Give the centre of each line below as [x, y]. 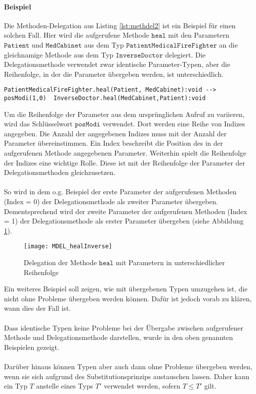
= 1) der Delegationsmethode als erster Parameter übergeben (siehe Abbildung [124, 221]
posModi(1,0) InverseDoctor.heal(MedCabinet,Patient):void [105, 98]
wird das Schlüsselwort [38, 124]
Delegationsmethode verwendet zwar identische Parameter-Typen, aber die [117, 64]
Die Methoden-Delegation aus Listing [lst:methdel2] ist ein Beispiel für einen [120, 25]
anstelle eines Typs [64, 386]
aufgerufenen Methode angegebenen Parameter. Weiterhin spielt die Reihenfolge [125, 153]
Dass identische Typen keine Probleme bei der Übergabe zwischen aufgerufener [124, 327]
